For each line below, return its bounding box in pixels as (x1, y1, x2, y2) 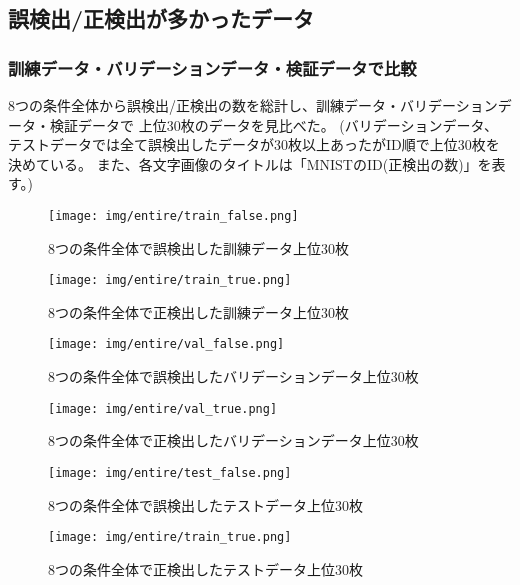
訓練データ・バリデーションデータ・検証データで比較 (8, 55, 417, 80)
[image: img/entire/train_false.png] (48, 208, 299, 223)
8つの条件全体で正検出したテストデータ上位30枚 (48, 558, 363, 579)
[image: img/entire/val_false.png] (48, 337, 285, 352)
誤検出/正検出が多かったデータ (8, 3, 315, 34)
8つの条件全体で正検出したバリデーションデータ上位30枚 (48, 430, 419, 451)
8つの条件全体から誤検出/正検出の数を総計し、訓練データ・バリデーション (8, 95, 498, 115)
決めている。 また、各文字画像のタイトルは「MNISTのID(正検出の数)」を (8, 153, 492, 174)
